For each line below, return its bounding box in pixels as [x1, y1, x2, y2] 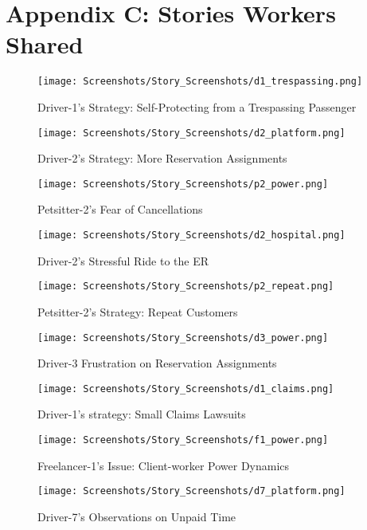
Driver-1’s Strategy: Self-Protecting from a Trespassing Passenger [37, 98, 357, 115]
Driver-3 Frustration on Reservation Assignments [37, 355, 277, 371]
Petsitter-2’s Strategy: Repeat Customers [37, 303, 238, 320]
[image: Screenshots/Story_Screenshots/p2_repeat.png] [37, 281, 334, 292]
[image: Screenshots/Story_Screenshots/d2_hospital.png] [37, 230, 346, 241]
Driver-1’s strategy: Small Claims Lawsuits [37, 406, 246, 422]
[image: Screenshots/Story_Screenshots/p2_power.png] [37, 178, 329, 190]
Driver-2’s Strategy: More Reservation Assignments [37, 150, 287, 167]
